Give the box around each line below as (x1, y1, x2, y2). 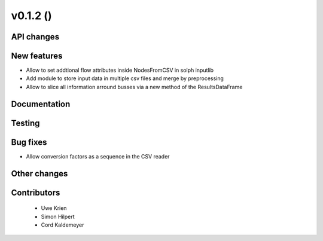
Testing (11, 118, 40, 128)
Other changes (11, 168, 68, 179)
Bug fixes (11, 137, 47, 147)
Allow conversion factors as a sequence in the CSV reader (26, 152, 170, 160)
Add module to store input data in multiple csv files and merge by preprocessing (26, 75, 224, 82)
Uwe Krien (41, 205, 67, 212)
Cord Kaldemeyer (41, 221, 84, 228)
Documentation (11, 99, 71, 109)
